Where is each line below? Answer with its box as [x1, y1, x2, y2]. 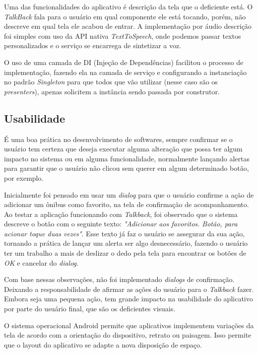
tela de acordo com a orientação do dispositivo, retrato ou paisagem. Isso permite [4, 330, 252, 340]
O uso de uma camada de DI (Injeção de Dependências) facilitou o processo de [4, 57, 244, 67]
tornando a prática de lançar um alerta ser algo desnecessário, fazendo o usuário [4, 238, 248, 248]
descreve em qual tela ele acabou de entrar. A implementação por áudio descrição [4, 21, 252, 31]
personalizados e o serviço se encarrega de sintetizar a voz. [4, 40, 182, 51]
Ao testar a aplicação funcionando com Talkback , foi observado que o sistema [4, 209, 238, 219]
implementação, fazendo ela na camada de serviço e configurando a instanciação [4, 67, 247, 77]
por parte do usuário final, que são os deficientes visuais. [4, 303, 176, 314]
